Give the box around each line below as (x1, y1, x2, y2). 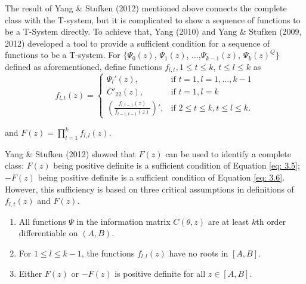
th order (256, 215, 286, 227)
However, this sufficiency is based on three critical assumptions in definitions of (5, 182, 294, 195)
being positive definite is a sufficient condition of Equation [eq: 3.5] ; (53, 159, 300, 172)
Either (18, 267, 42, 280)
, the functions (81, 246, 135, 259)
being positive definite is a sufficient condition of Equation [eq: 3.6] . (38, 170, 285, 183)
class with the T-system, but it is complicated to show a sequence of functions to (5, 13, 301, 26)
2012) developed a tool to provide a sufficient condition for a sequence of (5, 36, 270, 49)
